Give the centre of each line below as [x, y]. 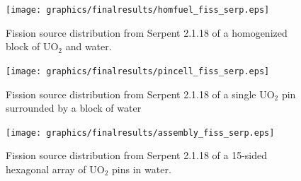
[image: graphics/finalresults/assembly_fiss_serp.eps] [140, 133]
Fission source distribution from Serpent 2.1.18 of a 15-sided [137, 155]
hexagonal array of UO [55, 169]
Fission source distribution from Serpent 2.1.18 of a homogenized [147, 32]
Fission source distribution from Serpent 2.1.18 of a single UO [140, 94]
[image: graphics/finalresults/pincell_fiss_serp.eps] [138, 71]
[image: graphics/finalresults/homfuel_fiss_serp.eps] [138, 10]
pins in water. [142, 169]
